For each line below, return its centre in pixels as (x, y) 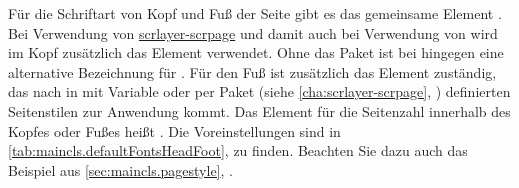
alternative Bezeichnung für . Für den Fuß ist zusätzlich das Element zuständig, (252, 71)
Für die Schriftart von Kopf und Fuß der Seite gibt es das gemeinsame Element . (255, 13)
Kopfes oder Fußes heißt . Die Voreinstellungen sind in (174, 130)
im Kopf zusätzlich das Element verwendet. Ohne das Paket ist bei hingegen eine (256, 52)
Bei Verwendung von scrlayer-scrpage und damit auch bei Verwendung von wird (253, 32)
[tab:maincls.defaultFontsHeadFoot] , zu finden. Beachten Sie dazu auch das (238, 150)
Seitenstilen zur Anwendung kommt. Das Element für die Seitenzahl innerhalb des (259, 110)
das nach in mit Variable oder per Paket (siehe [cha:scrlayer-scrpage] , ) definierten (259, 91)
